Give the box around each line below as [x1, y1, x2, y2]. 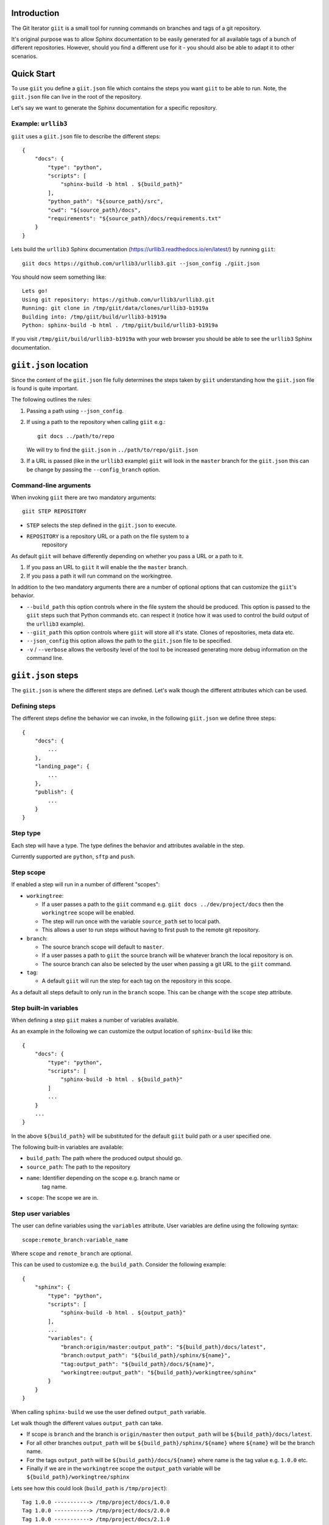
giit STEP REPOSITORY [22, 508, 87, 515]
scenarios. [11, 52, 38, 60]
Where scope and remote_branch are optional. [11, 1249, 133, 1257]
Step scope [11, 868, 46, 877]
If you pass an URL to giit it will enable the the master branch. [26, 564, 188, 571]
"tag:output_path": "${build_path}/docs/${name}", [60, 1360, 215, 1368]
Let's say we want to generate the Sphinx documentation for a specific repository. [11, 104, 218, 112]
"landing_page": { [34, 763, 90, 770]
